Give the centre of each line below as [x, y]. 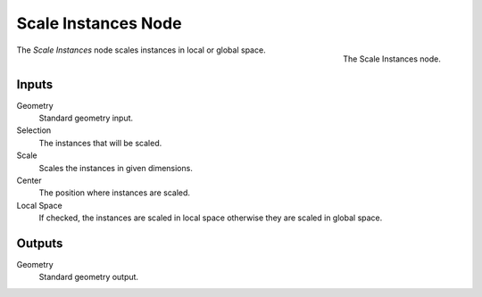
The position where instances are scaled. [115, 193]
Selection [34, 130]
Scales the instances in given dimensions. [116, 168]
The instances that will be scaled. [100, 143]
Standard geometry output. [88, 277]
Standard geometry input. [86, 118]
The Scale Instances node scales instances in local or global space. [141, 50]
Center [29, 180]
